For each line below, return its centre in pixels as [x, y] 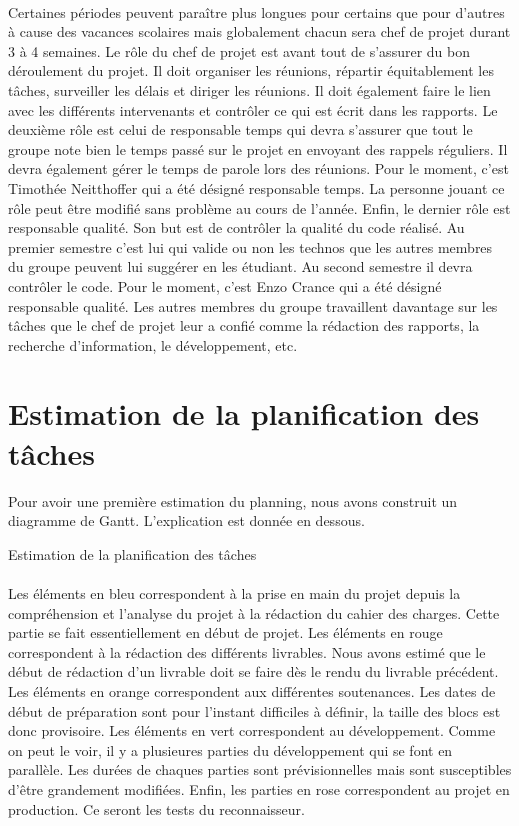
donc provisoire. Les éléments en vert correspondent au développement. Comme [252, 730]
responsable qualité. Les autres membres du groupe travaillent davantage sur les [253, 305]
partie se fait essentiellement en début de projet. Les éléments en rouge [225, 632]
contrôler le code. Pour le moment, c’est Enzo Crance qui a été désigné [225, 285]
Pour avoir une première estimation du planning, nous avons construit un [233, 500]
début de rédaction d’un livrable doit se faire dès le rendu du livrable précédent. [253, 671]
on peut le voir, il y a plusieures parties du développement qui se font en [230, 749]
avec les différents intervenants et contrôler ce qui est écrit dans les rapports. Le [253, 109]
